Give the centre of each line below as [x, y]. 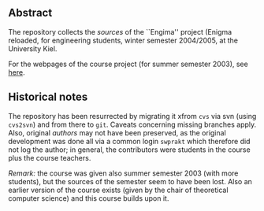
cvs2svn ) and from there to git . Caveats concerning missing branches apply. [132, 124]
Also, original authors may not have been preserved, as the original [117, 132]
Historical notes [48, 97]
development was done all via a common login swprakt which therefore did [129, 141]
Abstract [30, 13]
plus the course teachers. [50, 157]
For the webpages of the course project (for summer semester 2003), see [128, 64]
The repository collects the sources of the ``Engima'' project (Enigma [120, 31]
